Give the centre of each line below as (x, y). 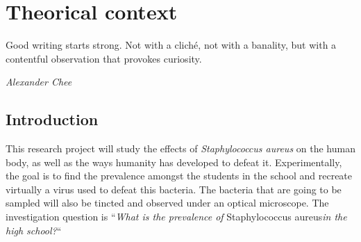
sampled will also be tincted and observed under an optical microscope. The (167, 203)
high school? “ (34, 230)
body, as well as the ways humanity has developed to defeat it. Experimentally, (174, 162)
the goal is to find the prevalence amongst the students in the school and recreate (179, 176)
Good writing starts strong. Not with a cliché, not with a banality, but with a (171, 45)
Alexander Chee (39, 82)
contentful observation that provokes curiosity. (104, 58)
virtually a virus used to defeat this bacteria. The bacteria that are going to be (174, 189)
